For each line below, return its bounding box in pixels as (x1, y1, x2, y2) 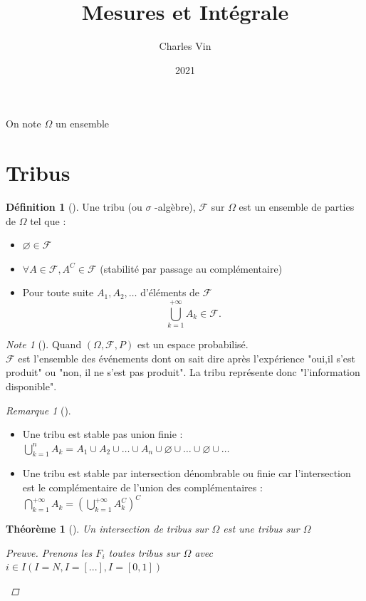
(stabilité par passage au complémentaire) (100, 261, 283, 276)
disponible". (6, 378, 57, 393)
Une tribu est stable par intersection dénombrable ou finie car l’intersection (22, 466, 351, 481)
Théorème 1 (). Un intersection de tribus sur (6, 521, 209, 536)
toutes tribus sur (108, 545, 180, 560)
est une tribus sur (223, 521, 300, 536)
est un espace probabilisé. (137, 337, 249, 352)
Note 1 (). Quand (6, 337, 82, 352)
